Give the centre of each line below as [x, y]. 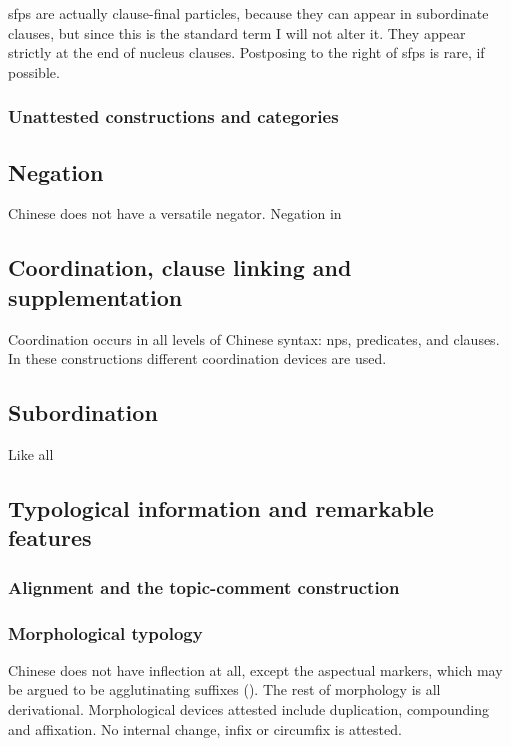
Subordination [83, 412]
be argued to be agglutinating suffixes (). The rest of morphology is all [224, 689]
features [50, 537]
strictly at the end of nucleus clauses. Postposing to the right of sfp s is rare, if [246, 52]
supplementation [95, 296]
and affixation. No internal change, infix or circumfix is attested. [205, 728]
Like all [31, 454]
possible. [34, 71]
